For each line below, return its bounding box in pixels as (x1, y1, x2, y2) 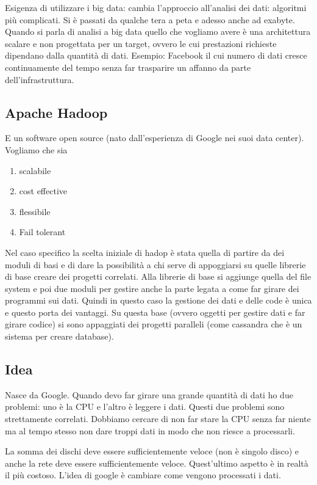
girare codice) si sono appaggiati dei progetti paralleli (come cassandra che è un (5, 318, 302, 330)
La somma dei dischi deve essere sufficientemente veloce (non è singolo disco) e (5, 445, 299, 458)
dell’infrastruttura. (5, 73, 74, 86)
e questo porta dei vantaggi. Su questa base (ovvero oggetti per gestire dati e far (5, 305, 305, 318)
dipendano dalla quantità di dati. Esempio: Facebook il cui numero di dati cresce (5, 49, 307, 62)
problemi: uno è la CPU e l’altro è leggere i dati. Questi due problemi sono (5, 400, 285, 413)
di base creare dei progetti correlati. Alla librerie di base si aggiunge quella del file (5, 270, 312, 283)
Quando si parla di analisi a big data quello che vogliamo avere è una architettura (5, 25, 311, 38)
